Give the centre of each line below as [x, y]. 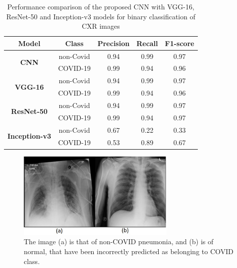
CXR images [101, 26]
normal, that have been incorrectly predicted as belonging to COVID [129, 251]
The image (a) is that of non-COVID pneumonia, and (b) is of [119, 241]
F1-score [179, 43]
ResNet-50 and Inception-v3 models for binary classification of [101, 16]
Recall [147, 43]
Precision [114, 43]
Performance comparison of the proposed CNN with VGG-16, [101, 6]
